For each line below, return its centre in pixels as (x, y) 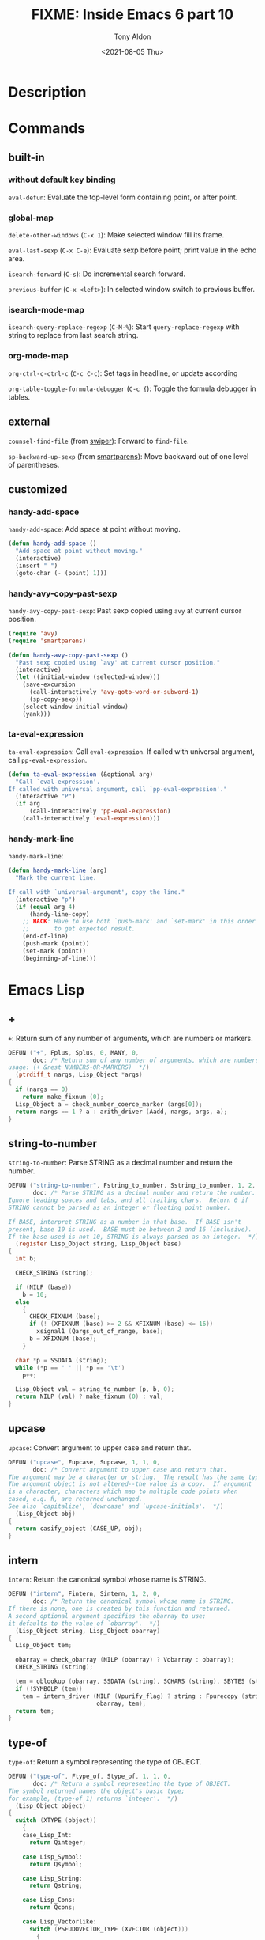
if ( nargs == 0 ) (42, 1089)
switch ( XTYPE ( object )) (56, 1821)
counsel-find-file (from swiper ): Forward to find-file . (99, 441)
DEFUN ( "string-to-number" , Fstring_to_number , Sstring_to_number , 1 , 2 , (132, 1186)
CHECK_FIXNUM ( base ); (65, 1317)
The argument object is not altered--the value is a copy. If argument (130, 1484)
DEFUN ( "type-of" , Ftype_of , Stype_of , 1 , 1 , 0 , (90, 1777)
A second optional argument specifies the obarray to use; (107, 1616)
